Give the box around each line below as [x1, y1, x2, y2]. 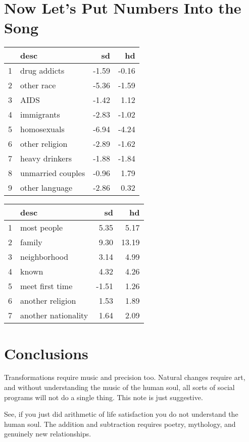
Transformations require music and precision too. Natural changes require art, [4, 372, 245, 382]
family [20, 236, 42, 248]
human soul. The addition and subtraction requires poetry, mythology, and [4, 418, 236, 429]
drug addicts [20, 65, 65, 77]
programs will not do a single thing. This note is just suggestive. [4, 392, 203, 402]
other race [20, 79, 56, 91]
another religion [20, 295, 76, 307]
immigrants [20, 108, 60, 121]
